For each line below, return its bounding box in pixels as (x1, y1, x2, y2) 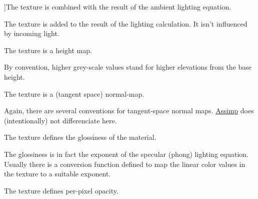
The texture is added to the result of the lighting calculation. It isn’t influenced (4, 18, 247, 29)
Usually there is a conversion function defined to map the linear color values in (4, 158, 245, 169)
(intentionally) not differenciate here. (4, 115, 117, 125)
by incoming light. (4, 28, 59, 39)
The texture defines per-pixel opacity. (4, 185, 118, 195)
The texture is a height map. (4, 45, 92, 55)
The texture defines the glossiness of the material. (4, 132, 156, 142)
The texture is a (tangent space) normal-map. (4, 88, 144, 99)
